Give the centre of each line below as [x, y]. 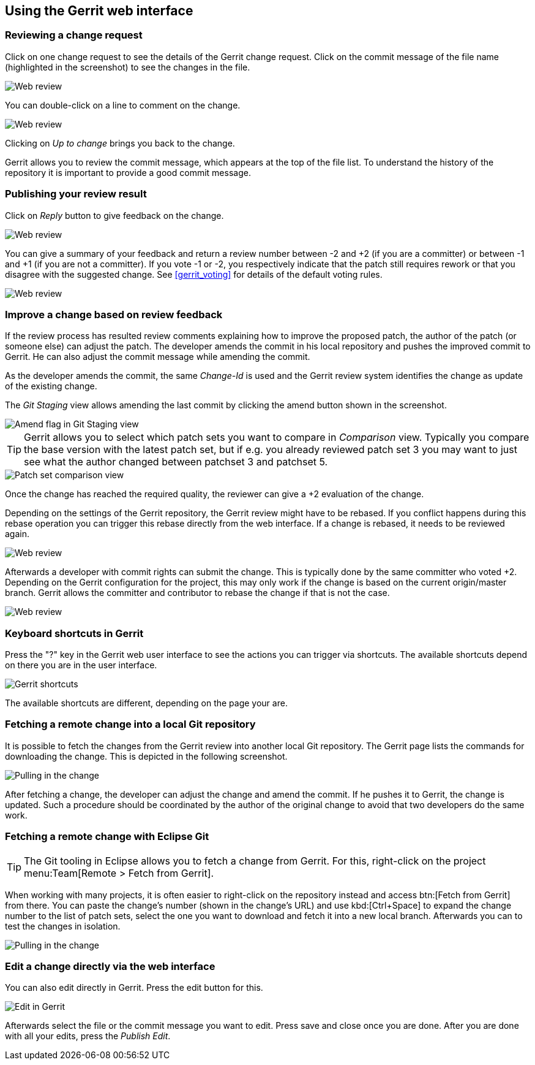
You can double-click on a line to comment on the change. [123, 105]
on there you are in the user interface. [81, 665]
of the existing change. [51, 386]
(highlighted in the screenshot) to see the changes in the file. [128, 67]
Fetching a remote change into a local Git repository [130, 724]
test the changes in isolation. [63, 926]
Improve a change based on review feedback [114, 314]
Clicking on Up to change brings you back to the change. [120, 143]
